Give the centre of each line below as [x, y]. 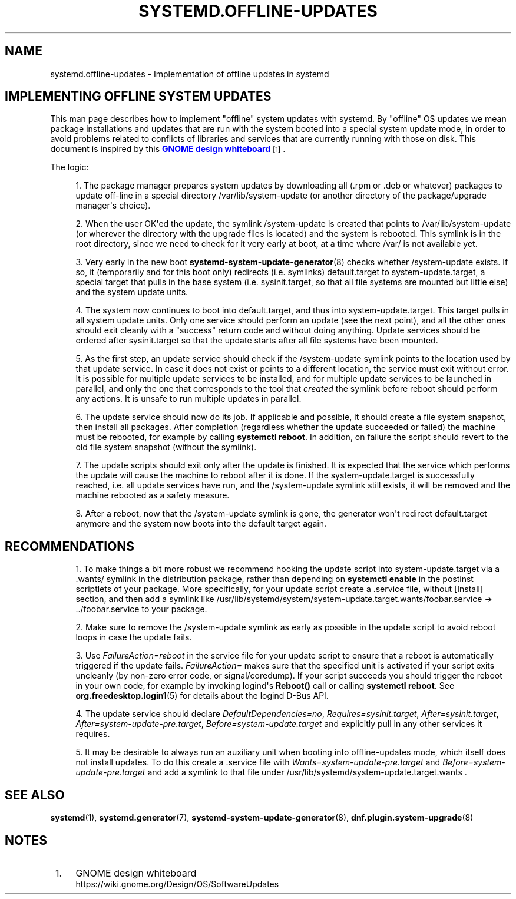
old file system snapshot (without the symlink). [166, 447]
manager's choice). [113, 206]
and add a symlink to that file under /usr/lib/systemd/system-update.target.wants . [307, 772]
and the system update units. [132, 292]
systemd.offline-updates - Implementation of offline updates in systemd [190, 74]
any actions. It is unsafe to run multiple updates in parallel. [188, 399]
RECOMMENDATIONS [70, 546]
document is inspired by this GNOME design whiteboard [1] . [168, 149]
